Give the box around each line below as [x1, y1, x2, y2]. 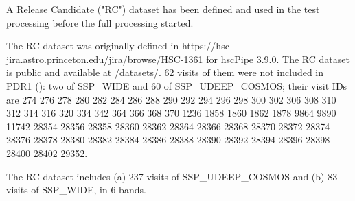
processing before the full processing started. [6, 15, 194, 29]
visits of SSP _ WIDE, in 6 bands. [6, 182, 146, 197]
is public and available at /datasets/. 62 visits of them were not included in [6, 65, 324, 80]
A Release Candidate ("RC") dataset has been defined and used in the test [6, 2, 320, 16]
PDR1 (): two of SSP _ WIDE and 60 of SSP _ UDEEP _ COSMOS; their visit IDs [6, 78, 347, 93]
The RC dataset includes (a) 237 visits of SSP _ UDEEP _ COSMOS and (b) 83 [6, 169, 338, 183]
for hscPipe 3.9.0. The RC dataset [206, 51, 350, 66]
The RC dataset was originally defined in [6, 38, 179, 53]
